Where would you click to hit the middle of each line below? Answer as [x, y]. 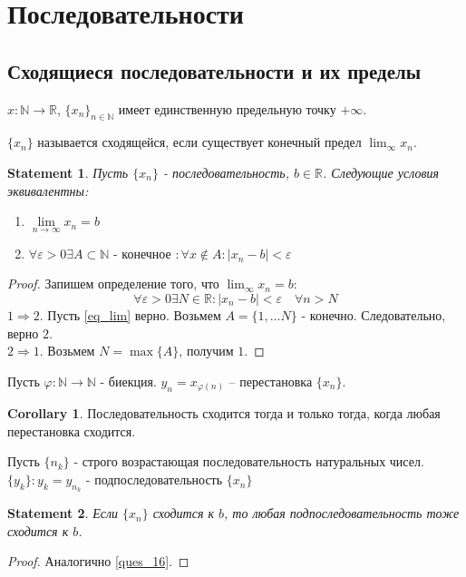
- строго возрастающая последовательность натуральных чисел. [249, 461]
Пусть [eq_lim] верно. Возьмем [134, 314]
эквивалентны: [48, 190]
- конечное [142, 255]
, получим [206, 351]
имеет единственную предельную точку [227, 108]
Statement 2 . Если [63, 513]
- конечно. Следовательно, [374, 314]
